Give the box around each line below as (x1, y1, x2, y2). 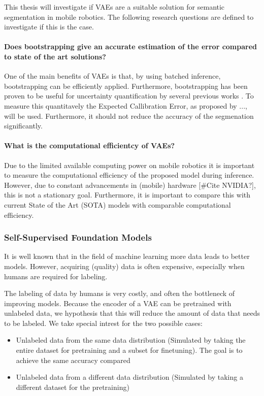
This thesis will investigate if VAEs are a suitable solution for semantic (4, 2, 225, 12)
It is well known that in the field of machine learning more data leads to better (4, 251, 250, 261)
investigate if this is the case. (4, 21, 94, 32)
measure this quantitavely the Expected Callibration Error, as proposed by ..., (4, 100, 247, 111)
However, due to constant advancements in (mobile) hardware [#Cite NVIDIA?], (4, 179, 256, 190)
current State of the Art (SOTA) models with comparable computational (4, 199, 231, 210)
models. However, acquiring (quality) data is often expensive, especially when (4, 260, 245, 271)
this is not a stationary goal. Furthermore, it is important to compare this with (4, 189, 251, 200)
